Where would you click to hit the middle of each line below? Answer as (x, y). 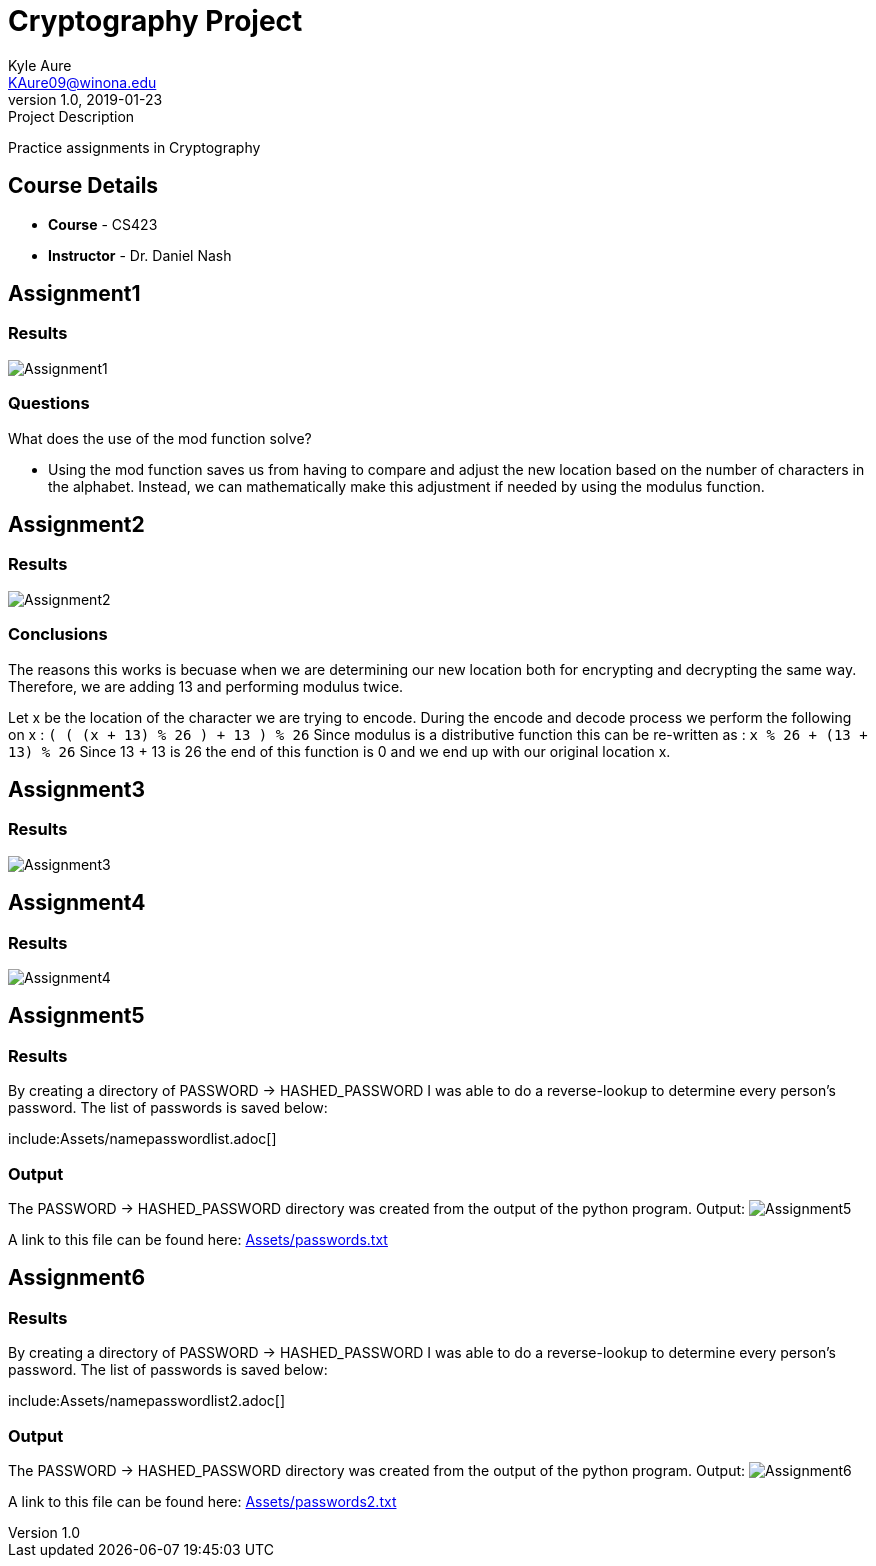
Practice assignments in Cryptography (134, 147)
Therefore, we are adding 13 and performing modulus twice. (206, 686)
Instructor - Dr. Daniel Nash (140, 255)
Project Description (71, 116)
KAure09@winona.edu (82, 82)
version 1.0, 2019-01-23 (85, 99)
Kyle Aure (40, 65)
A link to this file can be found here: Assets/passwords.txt (198, 1239)
